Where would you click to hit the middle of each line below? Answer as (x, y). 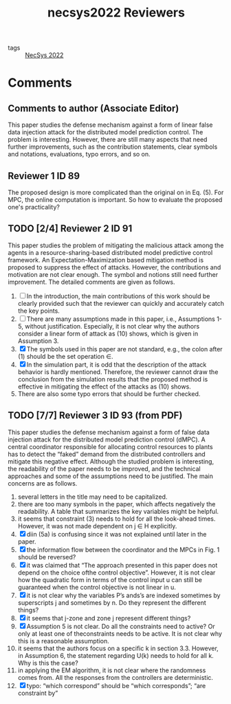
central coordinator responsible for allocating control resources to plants (110, 446)
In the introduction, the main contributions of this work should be (118, 296)
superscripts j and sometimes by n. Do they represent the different (112, 602)
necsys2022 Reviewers (116, 13)
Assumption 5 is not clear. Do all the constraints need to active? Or (121, 626)
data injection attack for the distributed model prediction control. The (106, 132)
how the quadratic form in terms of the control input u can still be (110, 579)
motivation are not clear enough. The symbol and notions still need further (113, 274)
